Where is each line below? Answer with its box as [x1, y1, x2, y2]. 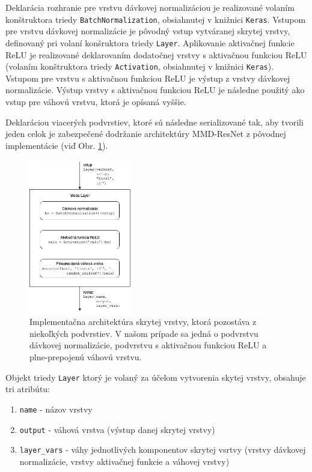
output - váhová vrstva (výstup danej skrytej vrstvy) [19, 423, 215, 435]
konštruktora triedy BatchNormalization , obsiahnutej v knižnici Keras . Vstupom [5, 13, 306, 25]
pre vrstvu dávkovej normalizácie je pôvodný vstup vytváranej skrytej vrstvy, [5, 25, 290, 37]
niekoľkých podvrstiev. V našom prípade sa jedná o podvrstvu [29, 327, 258, 339]
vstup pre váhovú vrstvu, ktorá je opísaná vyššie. [5, 95, 186, 107]
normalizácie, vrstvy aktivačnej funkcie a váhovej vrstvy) [19, 455, 230, 467]
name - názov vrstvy [19, 402, 93, 415]
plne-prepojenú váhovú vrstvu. [29, 351, 142, 363]
